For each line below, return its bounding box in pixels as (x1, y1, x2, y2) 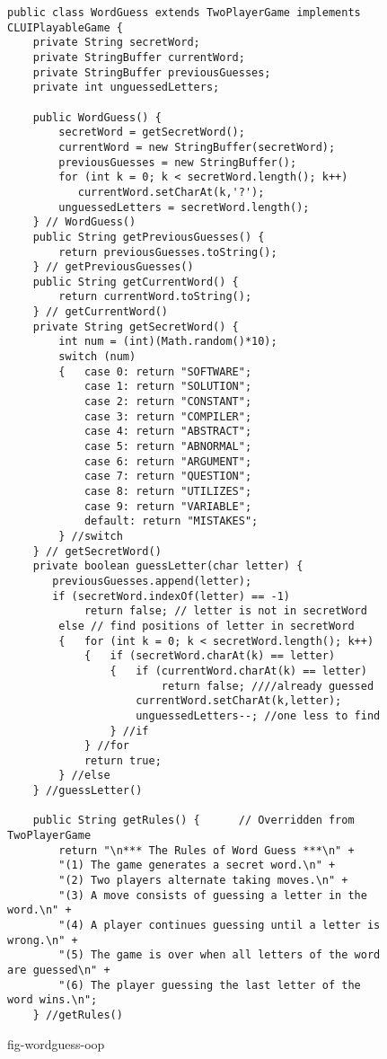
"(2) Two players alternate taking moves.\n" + (58, 874, 348, 887)
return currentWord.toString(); (58, 290, 252, 304)
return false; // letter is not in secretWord (84, 605, 367, 618)
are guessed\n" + (7, 964, 110, 976)
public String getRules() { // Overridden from (32, 814, 355, 827)
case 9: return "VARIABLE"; (84, 499, 252, 513)
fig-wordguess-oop (7, 1034, 105, 1053)
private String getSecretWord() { (32, 320, 239, 333)
